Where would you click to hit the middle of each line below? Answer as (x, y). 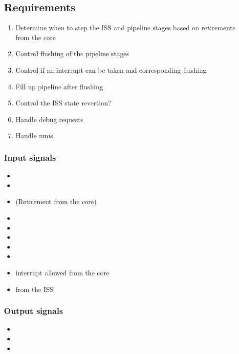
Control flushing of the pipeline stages (72, 53)
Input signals (30, 157)
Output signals (33, 311)
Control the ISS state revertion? (63, 103)
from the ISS (34, 289)
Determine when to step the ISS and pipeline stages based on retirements (125, 28)
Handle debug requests (49, 119)
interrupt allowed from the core (62, 272)
